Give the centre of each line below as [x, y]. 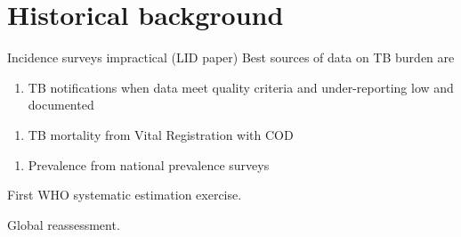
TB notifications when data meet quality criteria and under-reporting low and [241, 87]
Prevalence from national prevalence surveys [149, 164]
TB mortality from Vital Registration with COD [161, 134]
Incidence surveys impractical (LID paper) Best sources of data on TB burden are [231, 57]
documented [61, 105]
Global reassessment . [64, 224]
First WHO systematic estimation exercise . [125, 195]
